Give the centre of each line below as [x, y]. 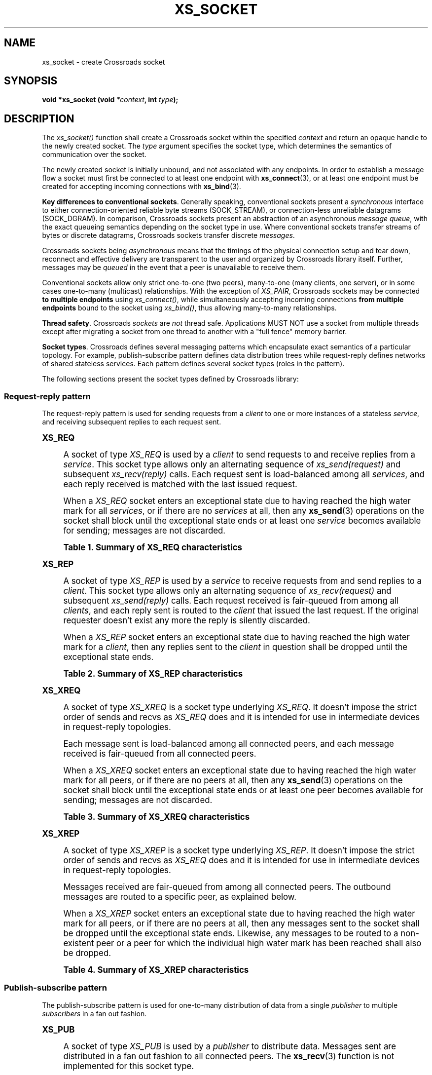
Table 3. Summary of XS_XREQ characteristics [157, 817]
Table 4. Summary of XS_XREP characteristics [156, 970]
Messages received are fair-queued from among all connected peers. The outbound [227, 887]
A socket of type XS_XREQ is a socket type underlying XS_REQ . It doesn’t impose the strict [240, 708]
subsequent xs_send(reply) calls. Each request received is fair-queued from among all [231, 601]
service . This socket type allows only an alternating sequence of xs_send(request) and [232, 465]
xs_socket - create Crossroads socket [104, 62]
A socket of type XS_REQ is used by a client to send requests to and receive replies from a [239, 455]
